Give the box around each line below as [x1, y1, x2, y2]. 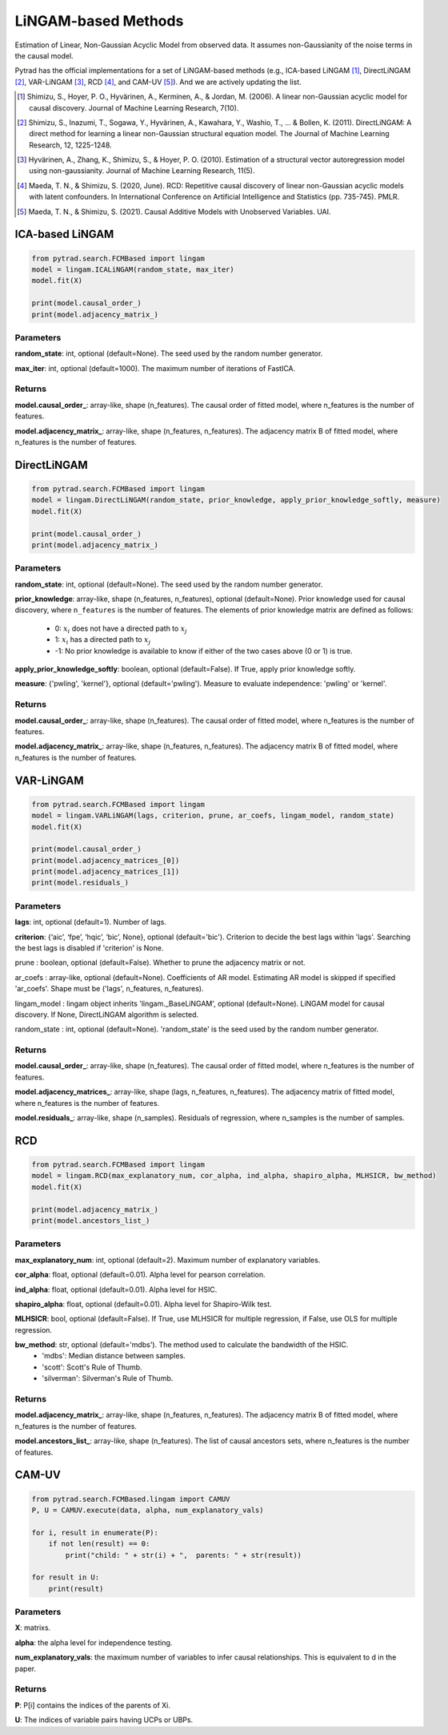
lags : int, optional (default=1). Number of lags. [14, 918, 167, 927]
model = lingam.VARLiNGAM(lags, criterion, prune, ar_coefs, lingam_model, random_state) [31, 811, 395, 821]
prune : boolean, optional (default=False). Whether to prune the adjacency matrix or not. [14, 958, 306, 967]
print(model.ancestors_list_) [31, 1217, 150, 1225]
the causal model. [14, 50, 74, 60]
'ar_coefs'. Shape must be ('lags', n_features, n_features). [14, 984, 204, 994]
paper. [14, 1664, 36, 1673]
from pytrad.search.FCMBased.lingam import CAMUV [31, 1495, 230, 1503]
